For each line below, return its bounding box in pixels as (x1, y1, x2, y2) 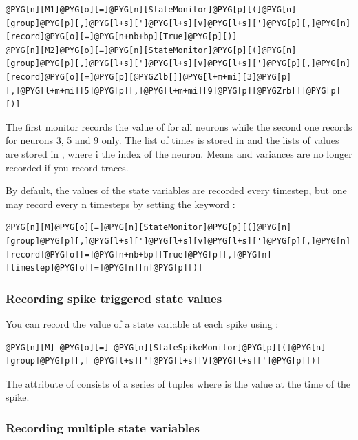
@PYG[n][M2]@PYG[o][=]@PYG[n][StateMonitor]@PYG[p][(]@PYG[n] (6, 45, 297, 55)
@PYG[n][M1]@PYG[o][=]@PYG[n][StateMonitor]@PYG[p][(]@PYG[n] (6, 5, 297, 14)
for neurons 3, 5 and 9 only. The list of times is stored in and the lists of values (6, 133, 339, 147)
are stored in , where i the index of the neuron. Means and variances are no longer (6, 146, 352, 160)
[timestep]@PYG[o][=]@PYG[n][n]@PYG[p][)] (6, 263, 203, 273)
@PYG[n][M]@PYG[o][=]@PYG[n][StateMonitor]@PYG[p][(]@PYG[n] (6, 222, 292, 233)
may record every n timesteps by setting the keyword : (6, 196, 235, 211)
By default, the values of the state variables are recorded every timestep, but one (6, 183, 347, 198)
